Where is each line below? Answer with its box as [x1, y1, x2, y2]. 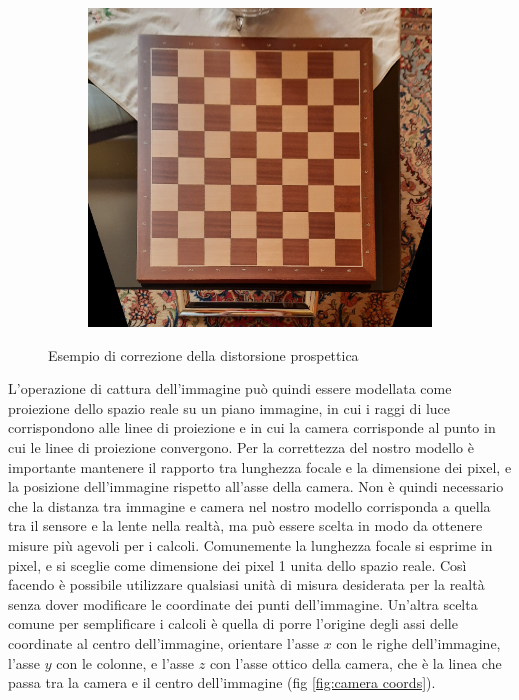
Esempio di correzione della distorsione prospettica [48, 344, 359, 365]
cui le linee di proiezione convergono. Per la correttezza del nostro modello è [8, 436, 474, 457]
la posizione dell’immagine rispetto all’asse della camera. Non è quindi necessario [8, 476, 504, 497]
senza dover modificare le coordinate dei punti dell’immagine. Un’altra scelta [8, 593, 478, 614]
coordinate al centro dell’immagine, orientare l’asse [8, 632, 320, 653]
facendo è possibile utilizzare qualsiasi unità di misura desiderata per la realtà [8, 574, 485, 595]
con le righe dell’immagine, [336, 632, 501, 653]
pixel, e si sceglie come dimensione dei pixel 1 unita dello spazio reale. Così [8, 554, 467, 575]
